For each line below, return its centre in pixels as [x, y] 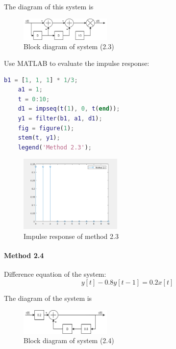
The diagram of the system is [48, 298]
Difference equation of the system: [55, 274]
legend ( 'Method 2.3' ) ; [55, 147]
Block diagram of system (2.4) [69, 340]
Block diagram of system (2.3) [69, 46]
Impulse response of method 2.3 [71, 236]
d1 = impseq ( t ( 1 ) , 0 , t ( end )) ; [69, 109]
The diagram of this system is [49, 6]
